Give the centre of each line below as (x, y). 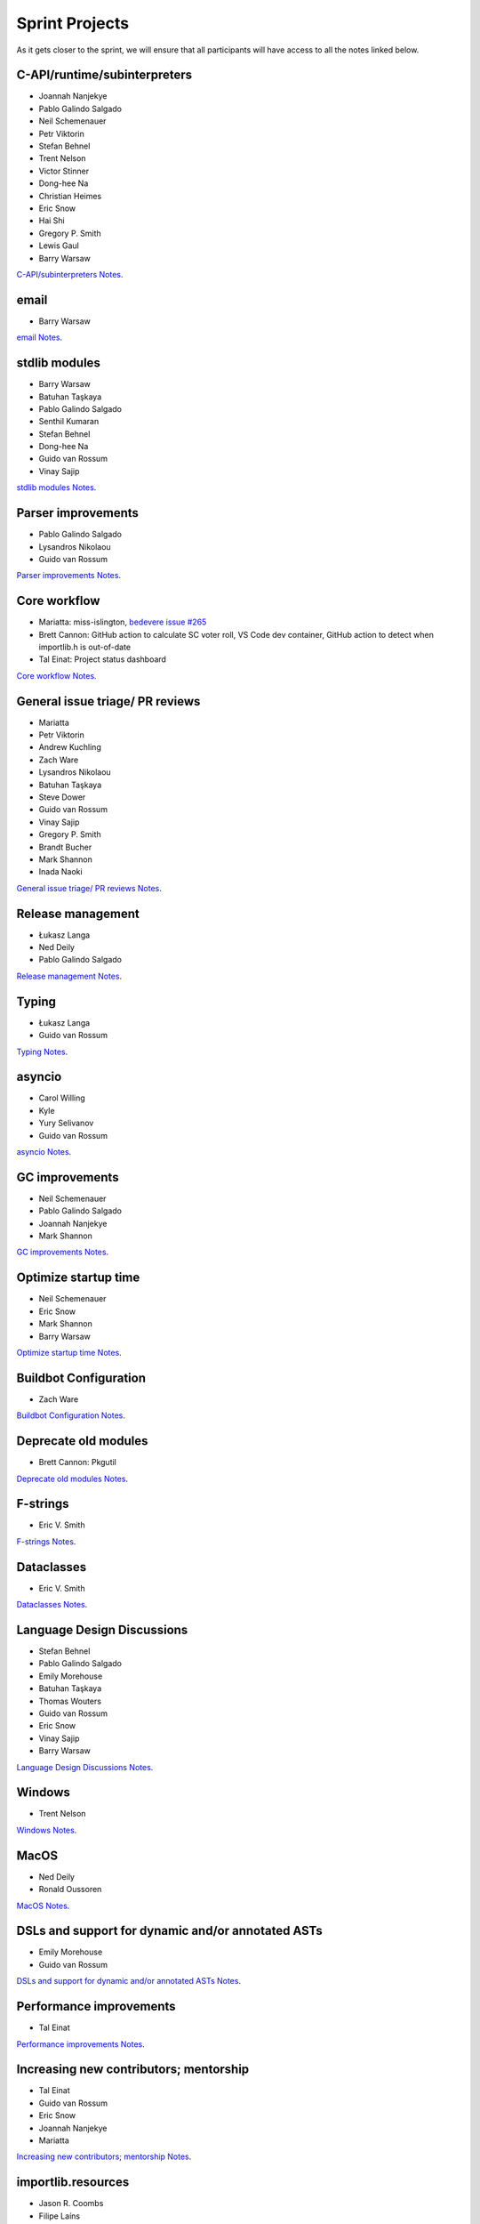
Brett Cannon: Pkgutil (78, 1463)
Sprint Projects (72, 23)
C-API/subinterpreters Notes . (70, 274)
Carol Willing (62, 1098)
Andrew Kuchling (70, 747)
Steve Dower (62, 797)
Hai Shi (52, 221)
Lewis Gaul (59, 246)
